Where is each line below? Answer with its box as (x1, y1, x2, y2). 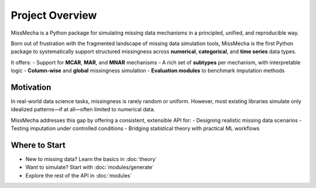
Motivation (11, 82, 51, 92)
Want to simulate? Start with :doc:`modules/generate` (25, 164, 154, 171)
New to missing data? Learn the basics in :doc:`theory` (25, 156, 157, 163)
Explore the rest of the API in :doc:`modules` (25, 172, 132, 179)
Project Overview (11, 9, 97, 22)
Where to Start (11, 141, 66, 150)
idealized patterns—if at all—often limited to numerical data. (11, 106, 155, 113)
